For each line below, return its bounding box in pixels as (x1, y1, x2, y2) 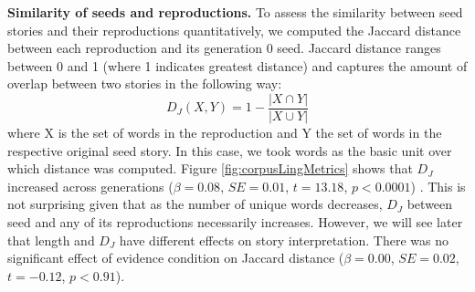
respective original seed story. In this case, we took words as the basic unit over (7, 141, 452, 160)
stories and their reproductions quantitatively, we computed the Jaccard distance (7, 20, 461, 39)
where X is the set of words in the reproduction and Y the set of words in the (7, 123, 442, 142)
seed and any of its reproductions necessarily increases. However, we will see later (7, 213, 463, 231)
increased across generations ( (7, 176, 174, 195)
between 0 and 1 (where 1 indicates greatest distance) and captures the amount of (7, 56, 468, 75)
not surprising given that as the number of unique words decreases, (7, 194, 383, 214)
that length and (7, 230, 95, 249)
